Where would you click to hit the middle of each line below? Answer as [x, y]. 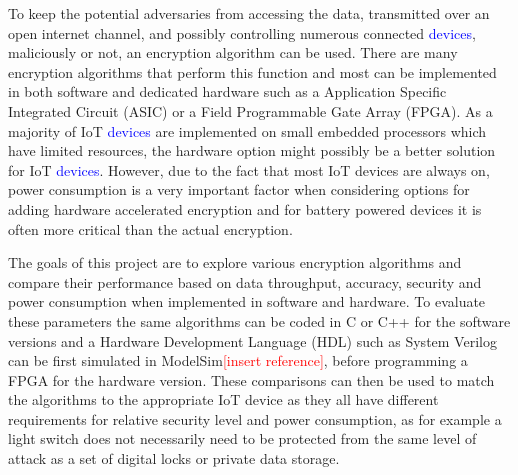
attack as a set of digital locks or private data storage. [174, 458]
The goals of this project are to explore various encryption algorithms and [235, 262]
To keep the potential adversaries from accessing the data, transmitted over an [249, 13]
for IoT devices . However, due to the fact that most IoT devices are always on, [249, 169]
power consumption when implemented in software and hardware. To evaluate [247, 301]
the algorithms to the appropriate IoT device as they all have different [223, 399]
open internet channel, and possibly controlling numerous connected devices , [242, 32]
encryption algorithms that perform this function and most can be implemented [252, 71]
